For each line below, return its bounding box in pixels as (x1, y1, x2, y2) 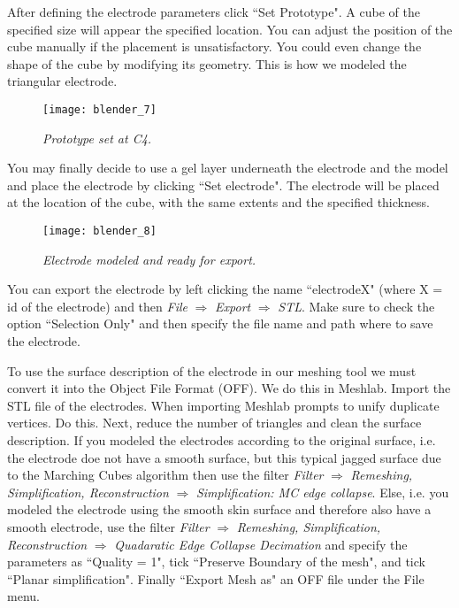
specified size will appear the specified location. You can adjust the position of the (7, 19, 453, 38)
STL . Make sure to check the (278, 296, 435, 315)
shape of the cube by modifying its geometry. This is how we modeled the (7, 54, 407, 73)
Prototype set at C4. (42, 128, 152, 147)
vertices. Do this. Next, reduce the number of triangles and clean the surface (7, 413, 422, 432)
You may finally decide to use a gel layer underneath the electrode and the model (7, 158, 448, 177)
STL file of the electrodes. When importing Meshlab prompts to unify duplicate (7, 396, 440, 414)
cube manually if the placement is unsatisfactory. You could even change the (7, 37, 422, 56)
